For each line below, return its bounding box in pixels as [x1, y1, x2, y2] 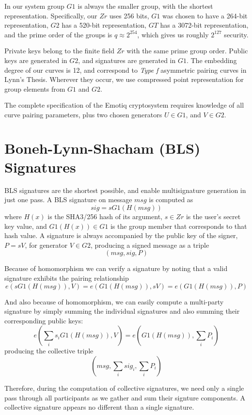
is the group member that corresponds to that [110, 221, 247, 231]
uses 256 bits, [109, 10, 149, 20]
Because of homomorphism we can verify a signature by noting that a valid [4, 263, 228, 273]
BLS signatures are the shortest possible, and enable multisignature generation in [4, 185, 246, 195]
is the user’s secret [186, 211, 241, 222]
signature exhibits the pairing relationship [4, 273, 129, 283]
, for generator [25, 239, 68, 250]
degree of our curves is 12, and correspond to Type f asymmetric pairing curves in [4, 64, 247, 75]
